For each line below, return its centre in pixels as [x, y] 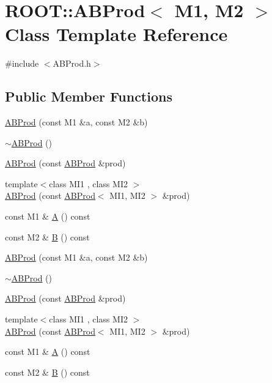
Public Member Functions [89, 96]
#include [22, 63]
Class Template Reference [116, 34]
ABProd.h [72, 63]
